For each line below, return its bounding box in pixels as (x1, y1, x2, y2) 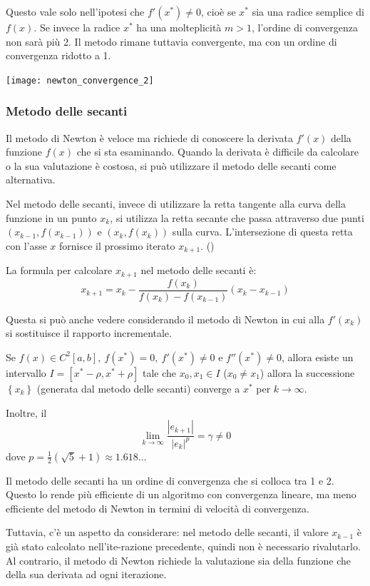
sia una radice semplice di (252, 4, 364, 19)
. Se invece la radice (34, 20, 120, 34)
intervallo (6, 365, 46, 380)
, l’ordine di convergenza (251, 20, 359, 34)
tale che (143, 365, 177, 380)
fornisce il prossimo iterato (59, 238, 175, 253)
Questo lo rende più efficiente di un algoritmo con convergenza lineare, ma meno (6, 487, 356, 502)
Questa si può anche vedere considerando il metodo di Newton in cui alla (6, 311, 325, 326)
